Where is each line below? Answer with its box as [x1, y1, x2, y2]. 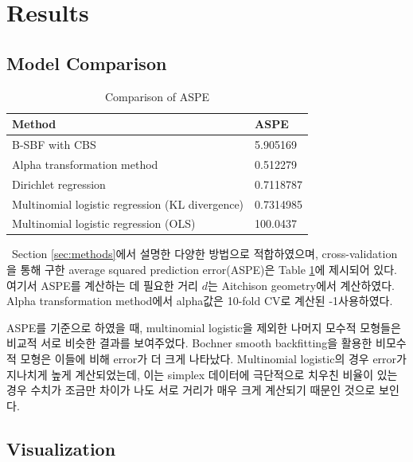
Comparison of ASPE [104, 88, 210, 104]
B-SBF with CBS [12, 136, 96, 153]
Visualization [6, 436, 116, 460]
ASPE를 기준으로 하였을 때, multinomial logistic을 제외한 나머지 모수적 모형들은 [6, 319, 401, 335]
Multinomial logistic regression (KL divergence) [12, 195, 244, 212]
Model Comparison [6, 50, 167, 75]
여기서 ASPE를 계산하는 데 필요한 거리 [6, 276, 198, 293]
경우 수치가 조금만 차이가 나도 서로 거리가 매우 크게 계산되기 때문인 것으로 [6, 382, 376, 398]
